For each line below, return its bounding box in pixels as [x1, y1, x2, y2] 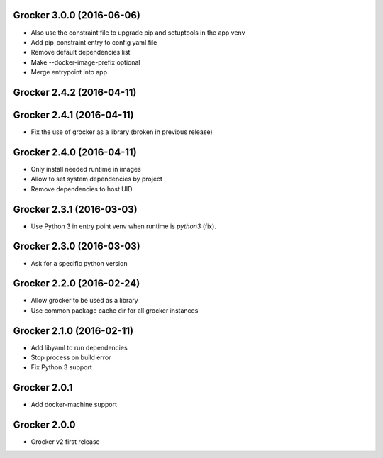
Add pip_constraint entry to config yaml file [30, 38, 157, 46]
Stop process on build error [30, 353, 111, 362]
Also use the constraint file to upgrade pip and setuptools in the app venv [30, 28, 245, 37]
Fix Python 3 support [30, 363, 92, 372]
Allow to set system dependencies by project [30, 174, 163, 184]
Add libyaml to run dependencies [30, 343, 128, 352]
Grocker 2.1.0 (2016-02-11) [13, 325, 134, 337]
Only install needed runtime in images [30, 164, 141, 173]
